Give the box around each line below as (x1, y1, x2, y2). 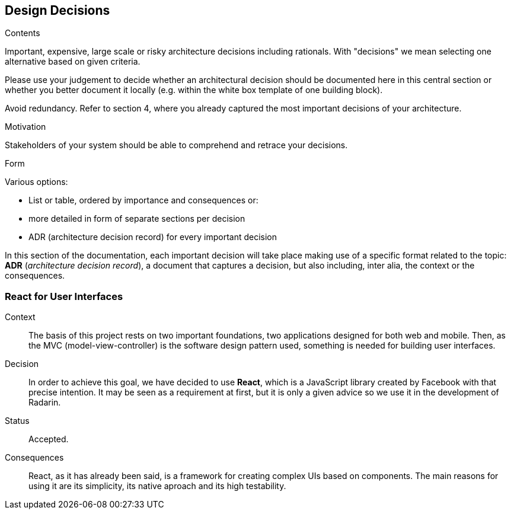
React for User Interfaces (5, 290, 123, 302)
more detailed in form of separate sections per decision (28, 213, 245, 224)
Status (5, 416, 30, 426)
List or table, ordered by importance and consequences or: (28, 195, 258, 206)
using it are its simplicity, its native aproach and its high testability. (28, 481, 286, 491)
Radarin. (28, 397, 61, 408)
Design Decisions (5, 3, 110, 18)
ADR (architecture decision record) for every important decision (28, 232, 277, 242)
